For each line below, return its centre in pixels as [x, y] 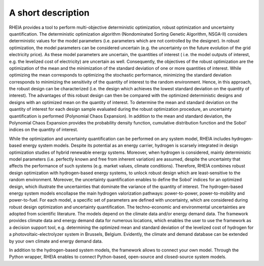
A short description [49, 13]
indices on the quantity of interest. [44, 130]
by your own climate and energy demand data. [56, 241]
